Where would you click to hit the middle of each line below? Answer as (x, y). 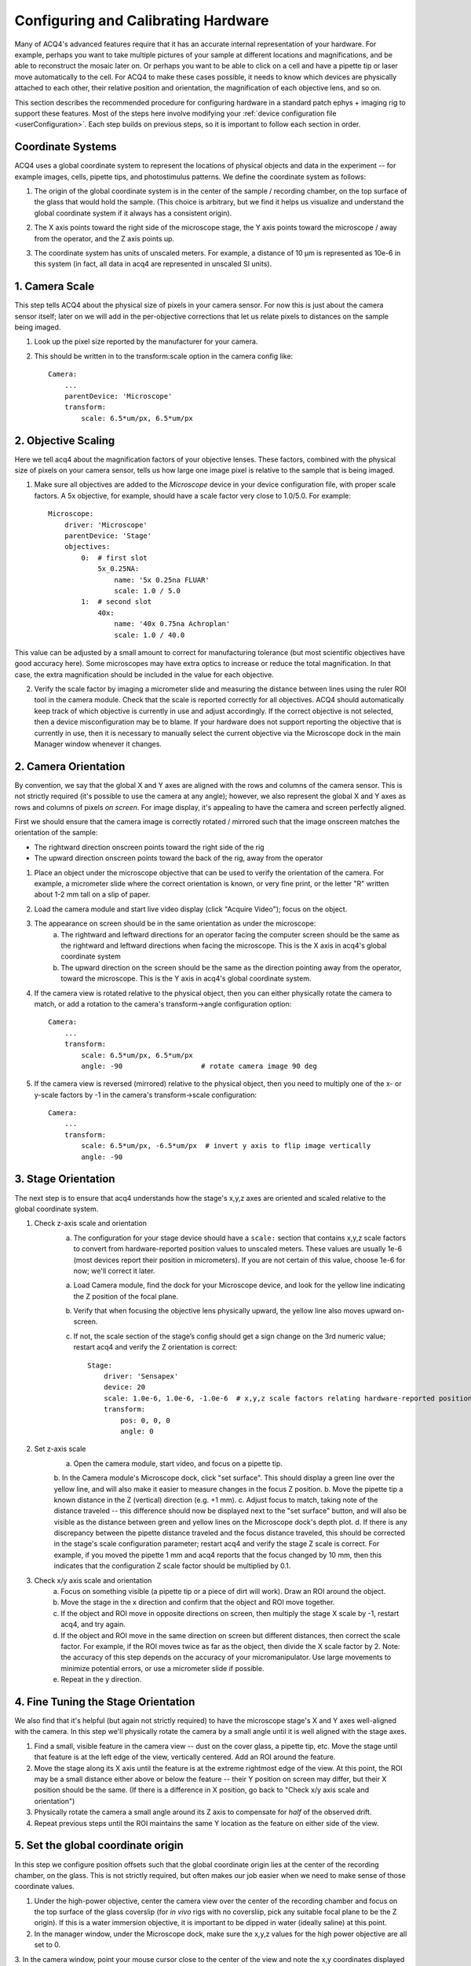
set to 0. (47, 1945)
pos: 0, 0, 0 (145, 1420)
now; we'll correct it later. (114, 1271)
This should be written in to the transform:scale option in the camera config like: (164, 356)
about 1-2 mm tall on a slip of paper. (92, 895)
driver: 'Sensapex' (141, 1377)
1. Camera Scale (54, 287)
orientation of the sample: (56, 833)
